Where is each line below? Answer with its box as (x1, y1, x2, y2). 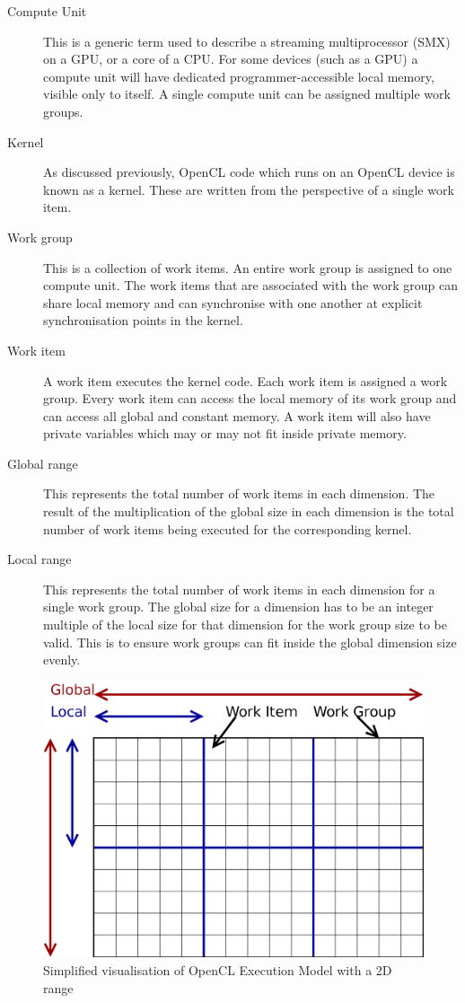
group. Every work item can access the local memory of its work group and (43, 389, 457, 408)
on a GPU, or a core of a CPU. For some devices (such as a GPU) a (43, 49, 418, 68)
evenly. (43, 650, 81, 669)
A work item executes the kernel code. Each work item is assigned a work (43, 371, 448, 390)
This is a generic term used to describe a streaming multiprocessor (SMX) (43, 31, 451, 50)
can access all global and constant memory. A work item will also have (43, 406, 431, 425)
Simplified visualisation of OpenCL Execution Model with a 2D (43, 961, 392, 980)
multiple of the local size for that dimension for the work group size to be (43, 615, 447, 634)
